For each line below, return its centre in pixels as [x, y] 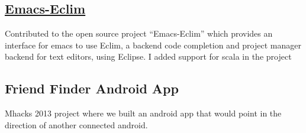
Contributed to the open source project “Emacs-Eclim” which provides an [139, 33]
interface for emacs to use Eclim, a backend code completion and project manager [153, 45]
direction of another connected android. [76, 124]
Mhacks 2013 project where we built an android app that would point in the [143, 113]
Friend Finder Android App [92, 88]
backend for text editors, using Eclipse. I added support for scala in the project [148, 56]
